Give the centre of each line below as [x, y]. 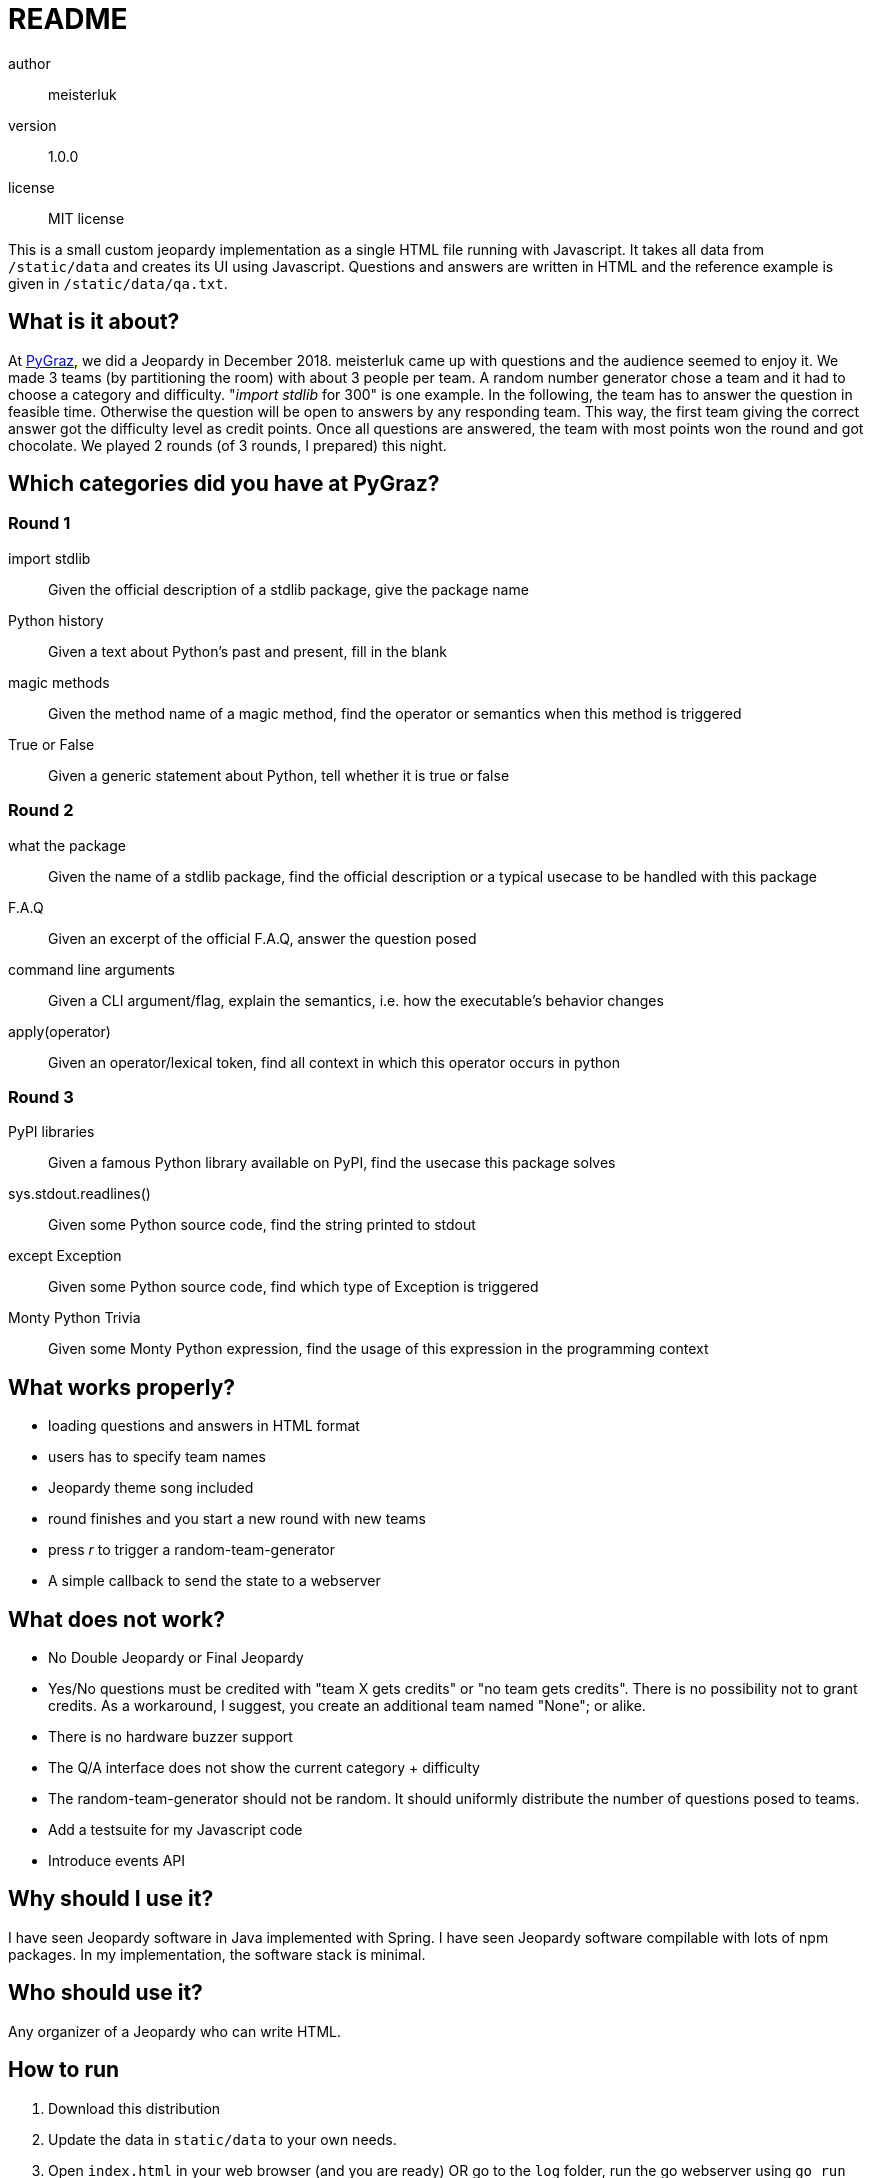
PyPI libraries [51, 1132]
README [68, 19]
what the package [67, 845]
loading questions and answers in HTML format [204, 1426]
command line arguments [92, 969]
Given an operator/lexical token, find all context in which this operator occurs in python [334, 1062]
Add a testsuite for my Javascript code [175, 1829]
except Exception [65, 1256]
